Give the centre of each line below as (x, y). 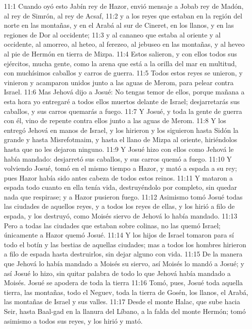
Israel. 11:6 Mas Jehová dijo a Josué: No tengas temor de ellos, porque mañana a (124, 92)
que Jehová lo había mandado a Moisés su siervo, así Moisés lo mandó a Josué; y (124, 264)
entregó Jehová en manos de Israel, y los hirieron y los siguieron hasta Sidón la (121, 130)
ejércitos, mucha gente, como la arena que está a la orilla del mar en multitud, (120, 63)
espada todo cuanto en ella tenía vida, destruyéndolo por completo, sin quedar (120, 187)
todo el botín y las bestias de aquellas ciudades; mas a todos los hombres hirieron (125, 244)
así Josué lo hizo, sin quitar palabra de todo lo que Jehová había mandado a (117, 273)
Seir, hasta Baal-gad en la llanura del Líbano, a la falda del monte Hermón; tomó (125, 311)
